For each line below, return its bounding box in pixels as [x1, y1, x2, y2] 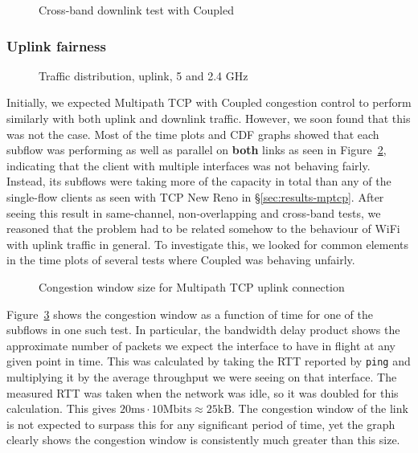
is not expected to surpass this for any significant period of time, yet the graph [6, 415, 395, 432]
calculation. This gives [6, 400, 117, 417]
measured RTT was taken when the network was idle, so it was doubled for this [6, 384, 399, 401]
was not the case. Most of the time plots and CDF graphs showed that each [6, 125, 379, 142]
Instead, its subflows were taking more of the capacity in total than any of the [6, 173, 391, 190]
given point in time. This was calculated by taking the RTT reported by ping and [6, 353, 411, 369]
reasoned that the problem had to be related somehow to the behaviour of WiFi [6, 220, 400, 237]
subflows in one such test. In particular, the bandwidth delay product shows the [6, 321, 400, 338]
